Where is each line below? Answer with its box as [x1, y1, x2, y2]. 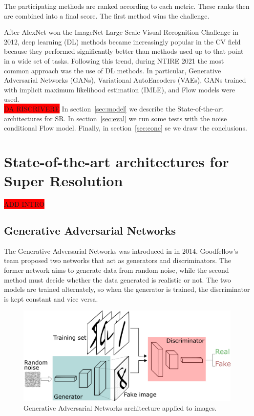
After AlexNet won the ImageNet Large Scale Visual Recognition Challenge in [4, 27, 239, 37]
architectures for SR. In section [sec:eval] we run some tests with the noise [4, 113, 227, 123]
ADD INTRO [4, 199, 45, 209]
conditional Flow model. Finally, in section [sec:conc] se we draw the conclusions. [4, 123, 247, 133]
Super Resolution [4, 171, 123, 191]
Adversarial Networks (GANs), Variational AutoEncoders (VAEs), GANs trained [4, 75, 246, 85]
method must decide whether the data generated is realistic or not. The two [4, 274, 231, 285]
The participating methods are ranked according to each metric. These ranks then [4, 1, 250, 11]
